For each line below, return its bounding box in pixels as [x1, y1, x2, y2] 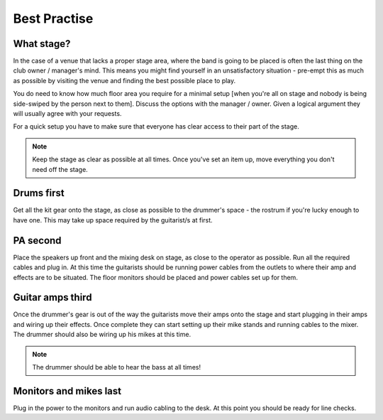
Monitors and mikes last [13, 384, 122, 397]
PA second [13, 235, 62, 247]
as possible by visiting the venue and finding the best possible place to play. [13, 76, 236, 85]
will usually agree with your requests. [13, 109, 122, 118]
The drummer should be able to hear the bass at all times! [32, 363, 201, 372]
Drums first [13, 187, 65, 199]
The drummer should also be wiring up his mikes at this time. [13, 330, 191, 339]
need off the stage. [32, 165, 88, 173]
